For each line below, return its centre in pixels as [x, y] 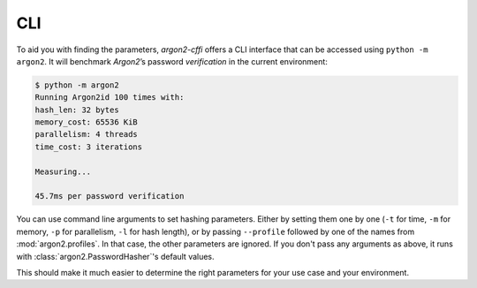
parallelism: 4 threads [87, 134]
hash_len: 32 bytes [77, 110]
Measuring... [63, 171]
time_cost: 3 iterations [89, 147]
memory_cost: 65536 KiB [87, 122]
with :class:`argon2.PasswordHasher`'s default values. [116, 256]
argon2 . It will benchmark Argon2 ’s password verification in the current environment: [172, 61]
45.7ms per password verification [110, 196]
